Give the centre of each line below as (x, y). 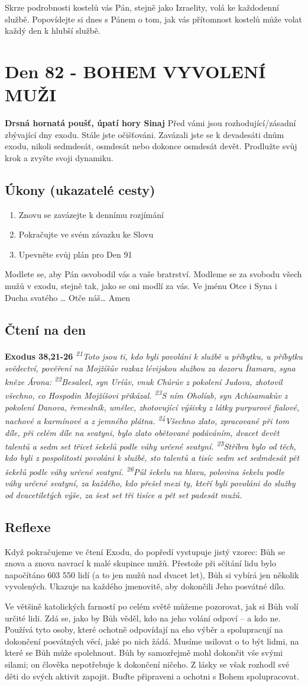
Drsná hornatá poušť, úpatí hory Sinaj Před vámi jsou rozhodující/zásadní (150, 123)
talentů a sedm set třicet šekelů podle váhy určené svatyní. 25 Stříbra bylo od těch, (150, 445)
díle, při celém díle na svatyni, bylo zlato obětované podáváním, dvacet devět (142, 432)
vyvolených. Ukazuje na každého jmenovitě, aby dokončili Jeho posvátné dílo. (145, 586)
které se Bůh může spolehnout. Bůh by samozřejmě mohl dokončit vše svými (144, 653)
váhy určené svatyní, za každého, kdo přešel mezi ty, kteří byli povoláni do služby (150, 483)
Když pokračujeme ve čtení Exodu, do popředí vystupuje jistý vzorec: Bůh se (145, 551)
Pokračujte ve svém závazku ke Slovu (86, 234)
